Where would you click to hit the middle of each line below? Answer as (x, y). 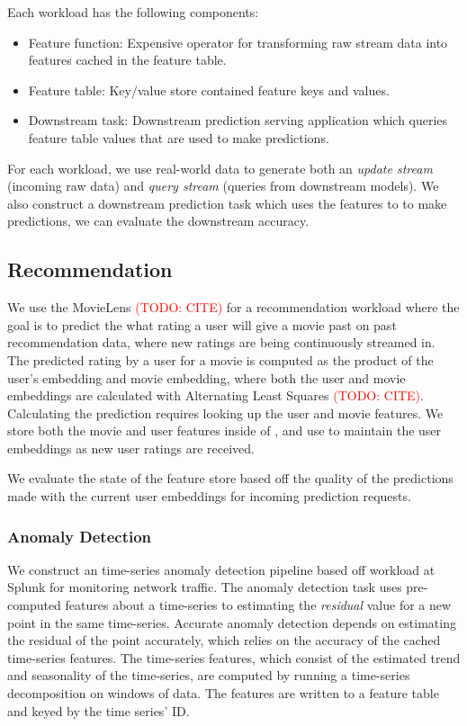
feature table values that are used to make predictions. (179, 137)
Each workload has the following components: (133, 12)
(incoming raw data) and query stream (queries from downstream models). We (223, 186)
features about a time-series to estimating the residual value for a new (258, 605)
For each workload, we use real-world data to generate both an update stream (220, 168)
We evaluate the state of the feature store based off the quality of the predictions (230, 478)
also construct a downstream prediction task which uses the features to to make (227, 203)
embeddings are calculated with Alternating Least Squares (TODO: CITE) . (216, 395)
